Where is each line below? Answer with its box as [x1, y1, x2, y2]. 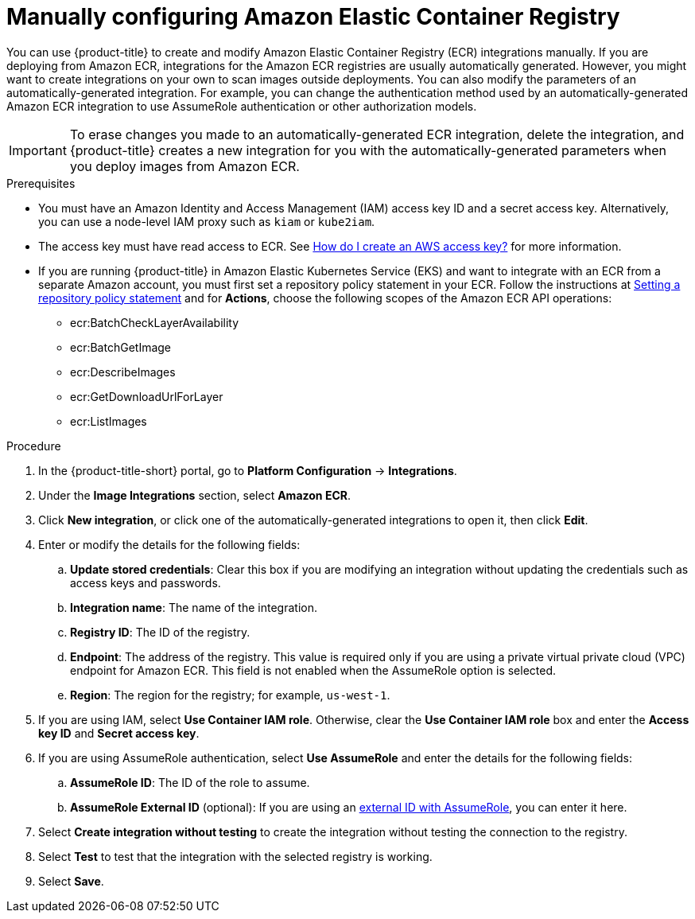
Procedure [6, 438, 61, 453]
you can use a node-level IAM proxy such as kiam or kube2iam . [38, 214, 375, 228]
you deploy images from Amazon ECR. [69, 158, 300, 174]
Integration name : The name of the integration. [70, 600, 317, 614]
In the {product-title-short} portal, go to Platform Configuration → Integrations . [38, 463, 457, 477]
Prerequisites [6, 176, 76, 190]
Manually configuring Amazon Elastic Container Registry [6, 3, 620, 30]
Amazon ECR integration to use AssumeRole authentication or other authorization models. [6, 99, 477, 113]
